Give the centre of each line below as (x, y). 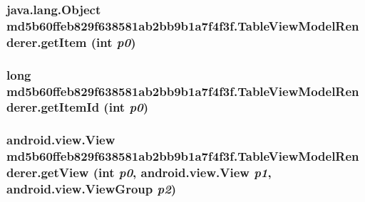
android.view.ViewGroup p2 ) (92, 189)
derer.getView (48, 172)
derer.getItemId (53, 107)
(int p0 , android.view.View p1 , (182, 172)
